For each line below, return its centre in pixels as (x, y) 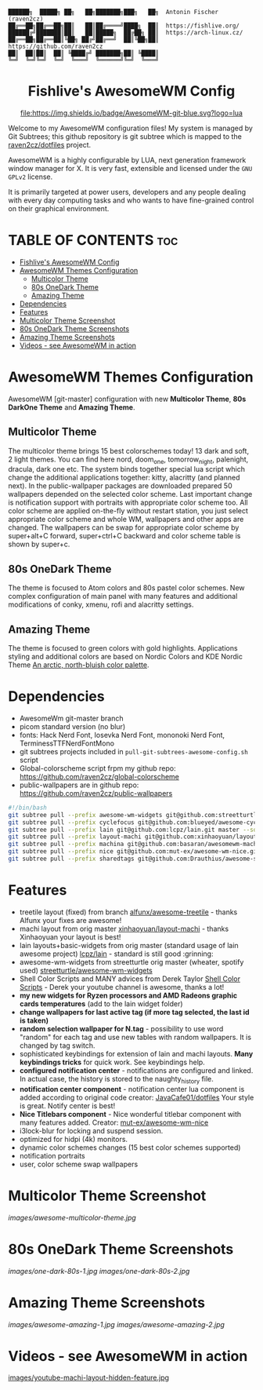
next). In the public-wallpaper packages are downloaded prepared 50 (120, 486)
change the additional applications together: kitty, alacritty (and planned (124, 478)
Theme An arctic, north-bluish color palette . (79, 665)
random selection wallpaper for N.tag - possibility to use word (121, 1028)
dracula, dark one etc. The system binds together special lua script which (126, 469)
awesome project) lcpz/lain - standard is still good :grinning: (116, 954)
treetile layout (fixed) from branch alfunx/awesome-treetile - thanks (128, 912)
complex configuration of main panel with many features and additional (123, 596)
